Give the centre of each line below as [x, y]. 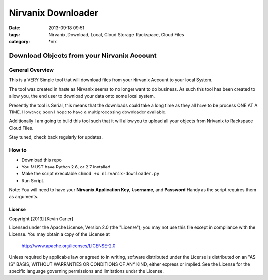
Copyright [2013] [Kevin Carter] [41, 219]
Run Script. [33, 180]
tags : [15, 34]
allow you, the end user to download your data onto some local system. [82, 96]
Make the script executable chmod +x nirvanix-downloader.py [91, 174]
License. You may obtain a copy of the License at [60, 234]
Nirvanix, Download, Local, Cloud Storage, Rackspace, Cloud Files [116, 34]
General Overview [32, 70]
